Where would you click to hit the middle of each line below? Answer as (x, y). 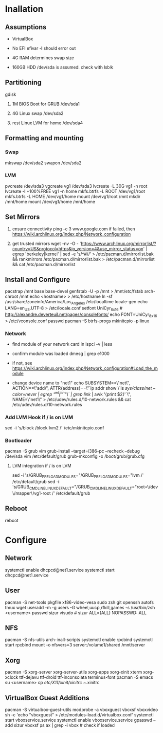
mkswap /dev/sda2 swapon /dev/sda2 (43, 163)
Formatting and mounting (45, 138)
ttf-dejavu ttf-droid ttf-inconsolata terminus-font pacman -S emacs (86, 677)
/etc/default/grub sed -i (36, 482)
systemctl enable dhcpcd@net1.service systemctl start (60, 570)
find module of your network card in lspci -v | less (62, 344)
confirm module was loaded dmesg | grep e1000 (61, 354)
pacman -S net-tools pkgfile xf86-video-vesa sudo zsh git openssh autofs (80, 602)
